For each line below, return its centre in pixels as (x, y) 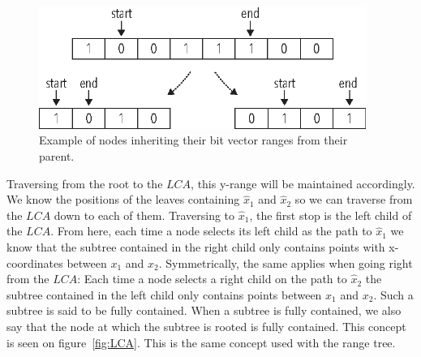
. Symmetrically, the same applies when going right (286, 262)
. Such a (393, 294)
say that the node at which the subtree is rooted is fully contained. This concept (206, 326)
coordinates (35, 262)
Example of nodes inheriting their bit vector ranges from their (193, 140)
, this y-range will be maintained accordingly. (303, 183)
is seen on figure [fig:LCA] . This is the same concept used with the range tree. (201, 342)
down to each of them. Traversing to (144, 215)
